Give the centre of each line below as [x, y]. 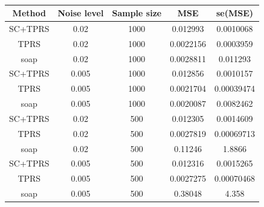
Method [29, 13]
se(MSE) [235, 13]
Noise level [81, 13]
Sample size [137, 13]
